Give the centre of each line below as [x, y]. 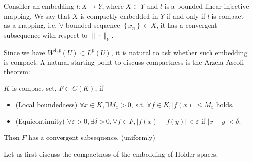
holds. [225, 104]
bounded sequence [93, 25]
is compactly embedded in [119, 15]
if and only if [186, 15]
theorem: [17, 71]
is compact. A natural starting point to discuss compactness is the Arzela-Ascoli [124, 62]
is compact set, [34, 88]
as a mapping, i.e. [31, 25]
